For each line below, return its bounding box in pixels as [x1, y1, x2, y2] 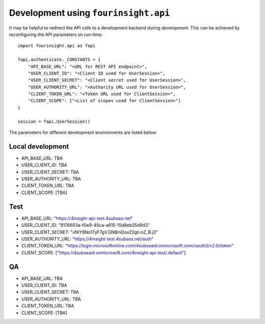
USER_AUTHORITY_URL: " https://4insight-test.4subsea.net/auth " [21, 236, 154, 242]
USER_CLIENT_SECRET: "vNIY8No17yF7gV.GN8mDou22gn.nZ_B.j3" [21, 229, 158, 235]
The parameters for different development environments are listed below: [9, 130, 158, 135]
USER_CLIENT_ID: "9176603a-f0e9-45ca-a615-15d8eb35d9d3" [21, 222, 150, 228]
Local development [9, 142, 69, 151]
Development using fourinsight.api [9, 7, 170, 18]
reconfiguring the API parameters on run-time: [9, 31, 103, 37]
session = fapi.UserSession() [18, 118, 91, 124]
